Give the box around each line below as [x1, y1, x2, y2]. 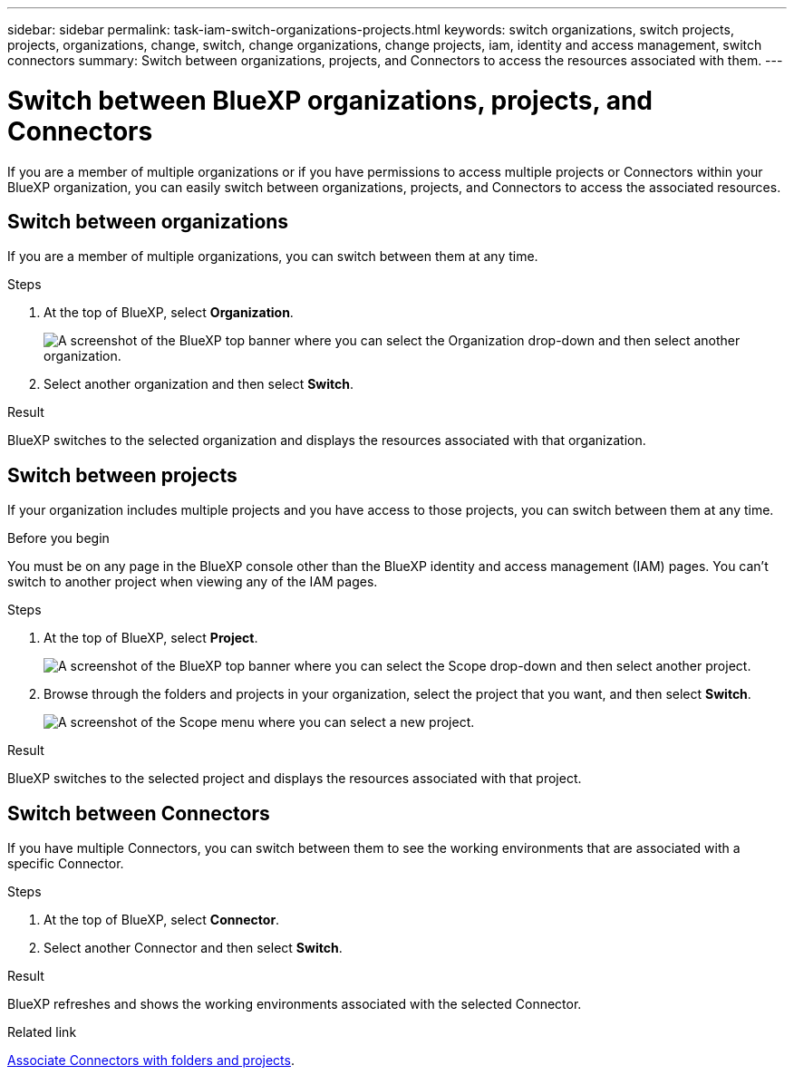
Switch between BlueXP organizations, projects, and [7, 84, 653, 116]
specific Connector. [7, 856, 124, 872]
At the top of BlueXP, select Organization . [44, 305, 294, 321]
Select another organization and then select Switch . [44, 376, 354, 392]
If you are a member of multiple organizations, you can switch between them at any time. [7, 248, 538, 265]
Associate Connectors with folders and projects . [7, 1052, 295, 1069]
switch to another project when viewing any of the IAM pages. [7, 574, 378, 590]
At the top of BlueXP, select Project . [44, 630, 258, 646]
